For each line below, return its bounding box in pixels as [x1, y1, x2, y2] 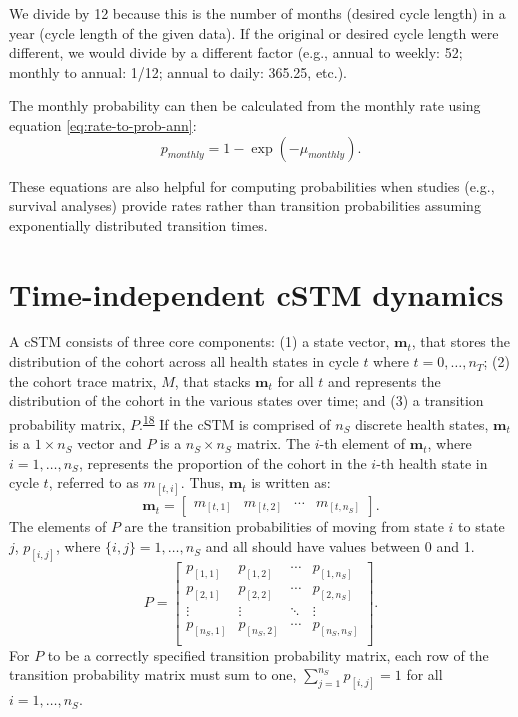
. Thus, [180, 472, 225, 493]
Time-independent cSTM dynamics [9, 273, 504, 314]
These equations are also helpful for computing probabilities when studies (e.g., [9, 175, 495, 196]
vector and [77, 433, 142, 454]
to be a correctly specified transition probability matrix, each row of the [47, 644, 489, 665]
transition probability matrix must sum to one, [9, 664, 297, 685]
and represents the [328, 370, 441, 391]
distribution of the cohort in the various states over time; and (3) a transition [9, 390, 484, 411]
